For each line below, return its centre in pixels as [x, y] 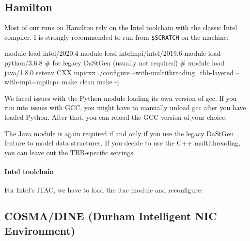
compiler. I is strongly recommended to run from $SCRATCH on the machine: [117, 37]
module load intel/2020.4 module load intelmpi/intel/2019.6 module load [113, 53]
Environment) [40, 230]
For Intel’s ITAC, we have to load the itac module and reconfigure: [104, 190]
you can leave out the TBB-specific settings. [70, 152]
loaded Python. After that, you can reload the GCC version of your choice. [116, 117]
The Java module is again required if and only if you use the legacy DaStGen [119, 133]
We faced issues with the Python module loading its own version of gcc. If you [121, 98]
